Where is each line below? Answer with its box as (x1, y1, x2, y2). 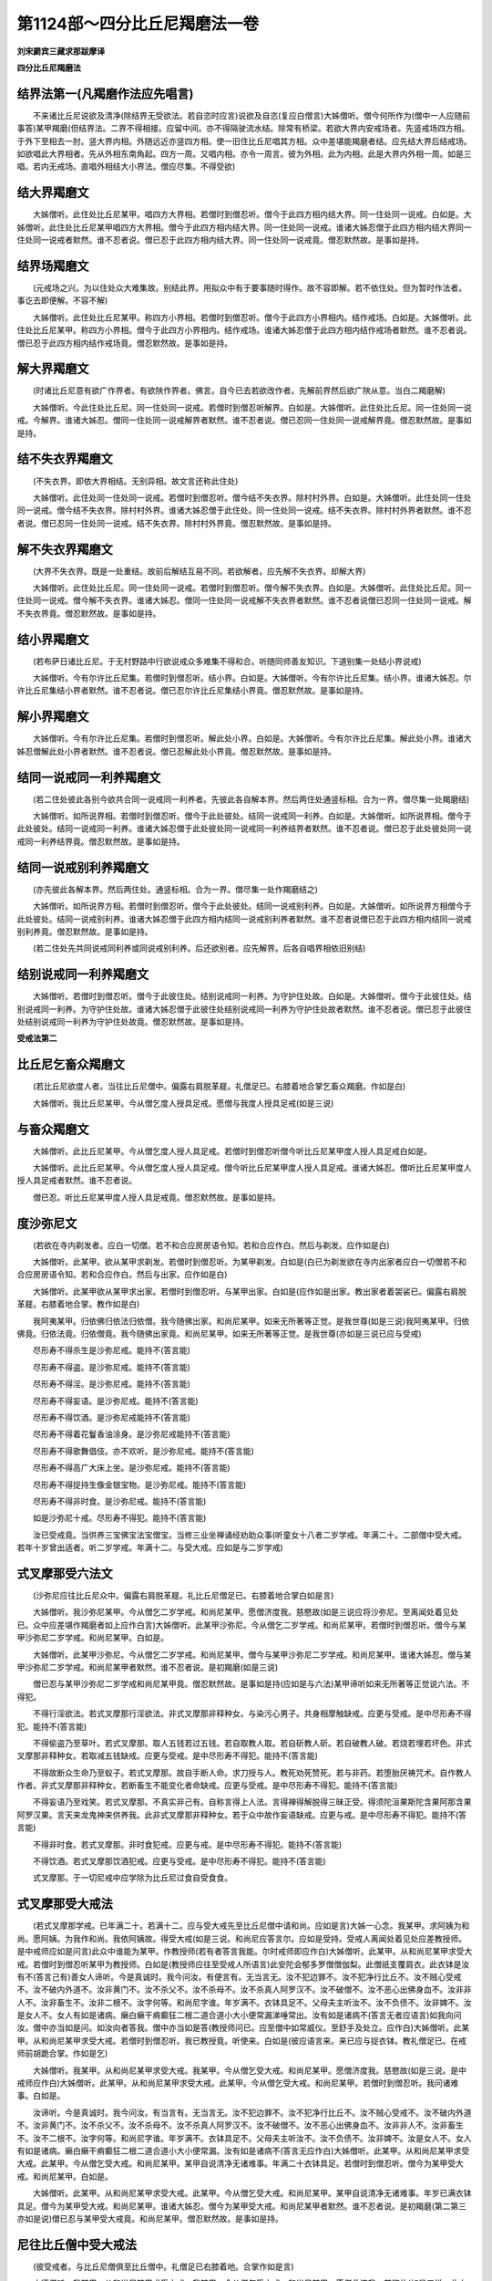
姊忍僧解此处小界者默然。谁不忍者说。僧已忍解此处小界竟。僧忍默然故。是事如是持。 (16, 745, 336, 756)
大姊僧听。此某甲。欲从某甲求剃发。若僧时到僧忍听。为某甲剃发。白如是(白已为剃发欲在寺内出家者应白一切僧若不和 (32, 1256, 467, 1267)
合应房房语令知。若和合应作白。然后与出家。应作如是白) (16, 1269, 228, 1280)
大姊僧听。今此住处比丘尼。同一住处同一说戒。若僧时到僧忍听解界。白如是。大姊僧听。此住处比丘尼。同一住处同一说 (32, 401, 472, 412)
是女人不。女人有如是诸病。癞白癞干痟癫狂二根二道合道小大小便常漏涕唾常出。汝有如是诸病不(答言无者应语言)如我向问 (16, 2010, 462, 2021)
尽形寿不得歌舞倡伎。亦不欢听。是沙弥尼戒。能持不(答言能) (32, 1445, 255, 1456)
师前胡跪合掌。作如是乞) (16, 2048, 108, 2059)
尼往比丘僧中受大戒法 (16, 2236, 137, 2253)
